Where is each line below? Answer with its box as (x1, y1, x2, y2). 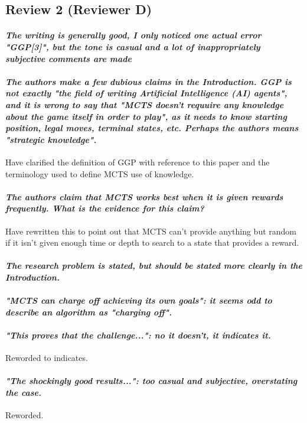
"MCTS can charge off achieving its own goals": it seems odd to (5, 294, 272, 307)
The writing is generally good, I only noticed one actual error (5, 29, 262, 41)
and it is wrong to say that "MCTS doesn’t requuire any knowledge (5, 98, 284, 110)
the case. (5, 386, 42, 398)
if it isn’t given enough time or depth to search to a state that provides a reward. (5, 236, 299, 249)
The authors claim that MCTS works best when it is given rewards (5, 190, 283, 203)
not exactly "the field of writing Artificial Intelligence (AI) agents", (5, 87, 288, 99)
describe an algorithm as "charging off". (5, 305, 172, 318)
